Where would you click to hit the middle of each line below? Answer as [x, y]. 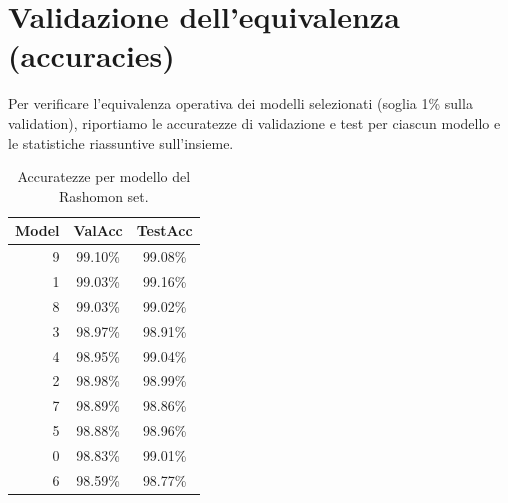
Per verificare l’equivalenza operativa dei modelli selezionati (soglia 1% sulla [240, 103]
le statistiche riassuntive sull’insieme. [121, 142]
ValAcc [98, 230]
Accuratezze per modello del [104, 176]
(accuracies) [91, 55]
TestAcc [164, 230]
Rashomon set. [103, 195]
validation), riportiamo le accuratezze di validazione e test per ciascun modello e [254, 122]
